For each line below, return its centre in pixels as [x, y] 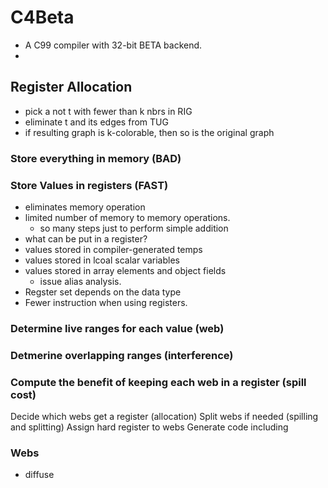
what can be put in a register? [86, 238]
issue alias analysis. [80, 281]
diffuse [39, 475]
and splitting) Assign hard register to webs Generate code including [149, 427]
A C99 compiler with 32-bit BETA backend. [113, 45]
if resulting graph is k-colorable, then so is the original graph [149, 132]
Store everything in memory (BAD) [96, 158]
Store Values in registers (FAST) [89, 185]
